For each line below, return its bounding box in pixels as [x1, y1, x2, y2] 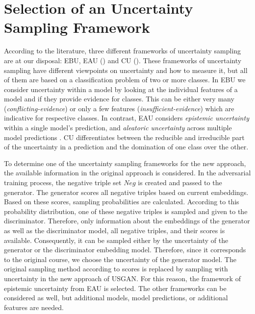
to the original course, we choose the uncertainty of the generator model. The [4, 254, 236, 264]
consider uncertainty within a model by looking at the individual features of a [4, 84, 238, 94]
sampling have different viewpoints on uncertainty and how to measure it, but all [4, 65, 248, 75]
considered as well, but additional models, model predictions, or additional [4, 292, 228, 303]
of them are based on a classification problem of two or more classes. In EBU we [4, 74, 246, 85]
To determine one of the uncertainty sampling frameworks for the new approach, [4, 158, 246, 168]
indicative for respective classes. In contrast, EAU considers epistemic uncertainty [4, 113, 249, 123]
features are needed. [4, 302, 64, 312]
